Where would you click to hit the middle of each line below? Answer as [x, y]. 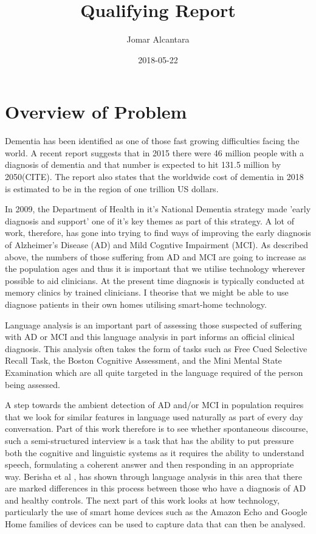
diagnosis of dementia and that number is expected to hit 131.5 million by [143, 165]
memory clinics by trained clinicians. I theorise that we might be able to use [147, 292]
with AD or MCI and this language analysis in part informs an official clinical [150, 337]
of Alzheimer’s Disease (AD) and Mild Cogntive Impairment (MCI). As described [157, 244]
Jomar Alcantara [158, 39]
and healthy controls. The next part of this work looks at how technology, [142, 500]
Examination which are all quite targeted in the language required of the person [154, 372]
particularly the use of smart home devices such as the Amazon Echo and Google [156, 512]
